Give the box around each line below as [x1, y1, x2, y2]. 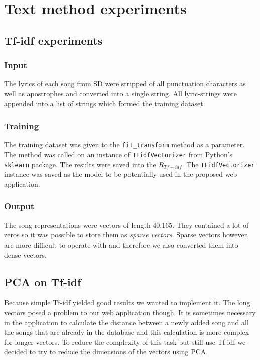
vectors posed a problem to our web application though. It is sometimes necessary [4, 307, 256, 317]
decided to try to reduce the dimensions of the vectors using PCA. [4, 346, 208, 357]
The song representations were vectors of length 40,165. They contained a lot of [4, 219, 249, 230]
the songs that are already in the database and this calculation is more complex [4, 327, 249, 337]
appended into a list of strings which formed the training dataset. [4, 98, 205, 108]
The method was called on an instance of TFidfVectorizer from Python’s [4, 149, 233, 160]
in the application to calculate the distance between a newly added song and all [4, 317, 249, 327]
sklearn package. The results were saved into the [4, 159, 156, 169]
